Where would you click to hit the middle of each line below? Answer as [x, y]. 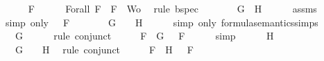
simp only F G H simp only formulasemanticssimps [162, 22]
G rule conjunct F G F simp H [144, 36]
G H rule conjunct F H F [104, 49]
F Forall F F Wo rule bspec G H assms [172, 8]
